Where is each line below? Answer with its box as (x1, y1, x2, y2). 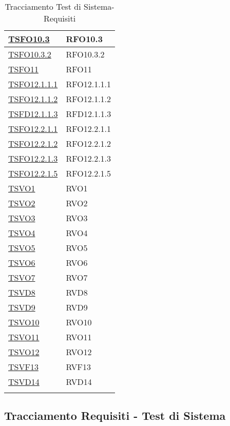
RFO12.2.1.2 (66, 138, 111, 149)
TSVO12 (8, 346, 40, 358)
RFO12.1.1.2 (66, 93, 111, 105)
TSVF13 (8, 361, 39, 373)
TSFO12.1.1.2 (8, 93, 58, 105)
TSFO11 (8, 63, 39, 75)
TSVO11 (8, 331, 40, 343)
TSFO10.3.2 (8, 48, 51, 60)
